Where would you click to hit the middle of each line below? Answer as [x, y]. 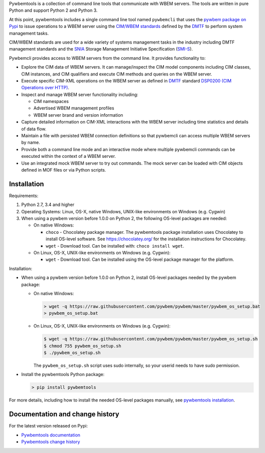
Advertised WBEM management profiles [74, 108]
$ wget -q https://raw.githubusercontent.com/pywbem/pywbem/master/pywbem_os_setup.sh [151, 339]
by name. [31, 143]
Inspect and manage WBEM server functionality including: [80, 94]
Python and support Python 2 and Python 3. [53, 10]
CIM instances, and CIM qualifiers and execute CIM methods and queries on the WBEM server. [117, 74]
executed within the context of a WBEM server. [68, 156]
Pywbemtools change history [51, 442]
